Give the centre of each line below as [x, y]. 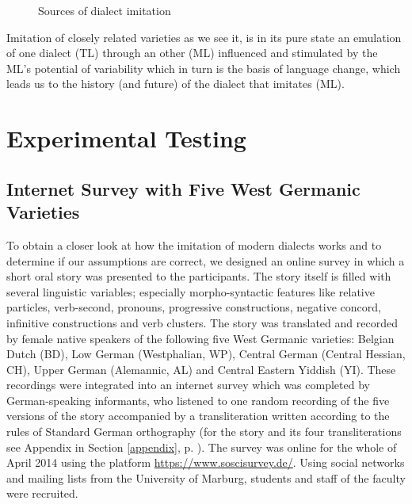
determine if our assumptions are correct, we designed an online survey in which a [206, 260]
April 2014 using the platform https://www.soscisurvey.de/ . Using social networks [206, 462]
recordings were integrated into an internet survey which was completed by [188, 385]
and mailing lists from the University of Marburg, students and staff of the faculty [206, 477]
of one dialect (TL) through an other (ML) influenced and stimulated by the [192, 53]
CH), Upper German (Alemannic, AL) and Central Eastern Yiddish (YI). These [201, 369]
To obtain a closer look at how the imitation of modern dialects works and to [194, 244]
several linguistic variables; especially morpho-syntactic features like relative [191, 291]
